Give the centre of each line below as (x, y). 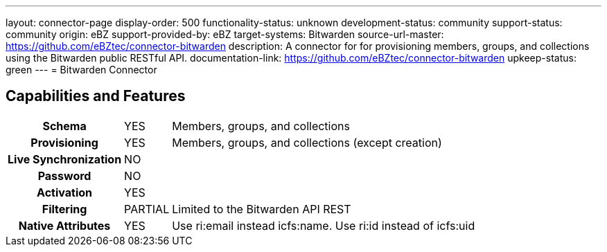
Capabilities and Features (96, 96)
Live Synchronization (65, 159)
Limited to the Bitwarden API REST (262, 209)
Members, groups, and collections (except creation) (307, 142)
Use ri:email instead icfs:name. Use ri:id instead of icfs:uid (324, 225)
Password (64, 175)
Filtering (64, 209)
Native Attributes (64, 225)
